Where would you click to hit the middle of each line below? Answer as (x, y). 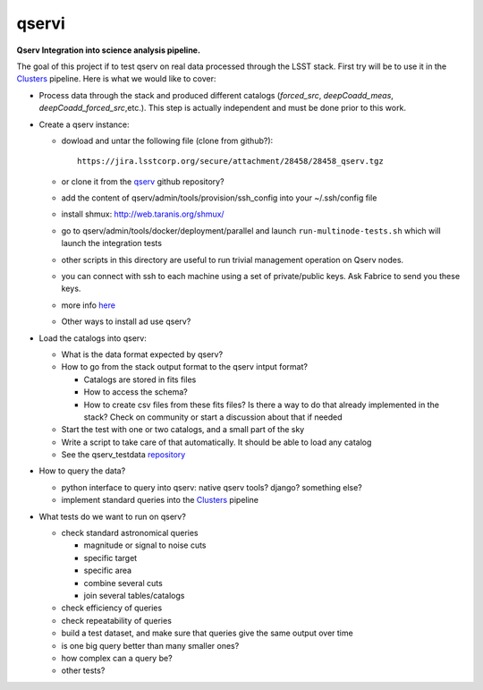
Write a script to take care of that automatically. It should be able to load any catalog (216, 442)
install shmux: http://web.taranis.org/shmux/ (143, 214)
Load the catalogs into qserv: (93, 338)
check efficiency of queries (112, 608)
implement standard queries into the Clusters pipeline (160, 500)
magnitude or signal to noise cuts (145, 545)
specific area (108, 571)
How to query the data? (82, 471)
